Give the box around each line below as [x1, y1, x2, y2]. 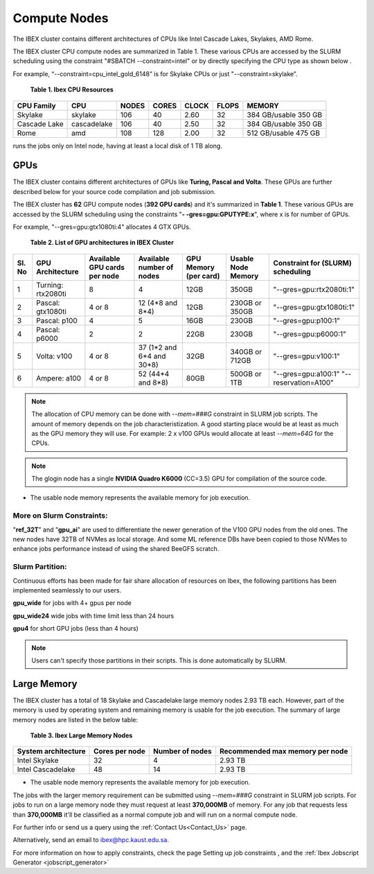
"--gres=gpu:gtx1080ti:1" [273, 302, 355, 312]
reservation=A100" [273, 378, 334, 387]
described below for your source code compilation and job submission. [12, 187, 216, 195]
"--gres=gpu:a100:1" [273, 369, 340, 378]
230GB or [229, 298, 262, 308]
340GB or [229, 347, 262, 356]
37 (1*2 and [138, 342, 177, 352]
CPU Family [17, 100, 56, 110]
